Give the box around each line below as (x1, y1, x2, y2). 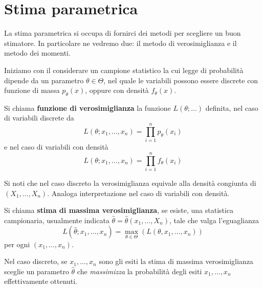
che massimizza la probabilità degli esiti (77, 266, 202, 276)
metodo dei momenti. (4, 47, 71, 58)
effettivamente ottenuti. (4, 276, 78, 286)
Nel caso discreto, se (4, 256, 68, 267)
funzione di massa (4, 85, 60, 95)
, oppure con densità (85, 85, 149, 95)
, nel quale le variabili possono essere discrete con (103, 75, 258, 85)
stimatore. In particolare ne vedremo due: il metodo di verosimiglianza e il (4, 37, 237, 48)
